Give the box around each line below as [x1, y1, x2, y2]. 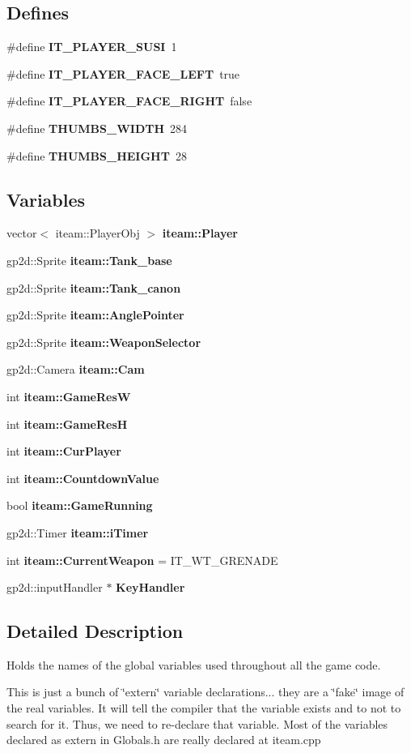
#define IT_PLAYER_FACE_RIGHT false [6, 92, 252, 109]
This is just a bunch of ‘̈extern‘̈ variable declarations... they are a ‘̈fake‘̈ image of [6, 683, 405, 700]
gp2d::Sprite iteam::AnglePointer [6, 306, 184, 323]
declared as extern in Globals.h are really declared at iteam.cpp [6, 731, 321, 748]
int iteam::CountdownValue [6, 469, 159, 486]
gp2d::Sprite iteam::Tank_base [6, 251, 172, 268]
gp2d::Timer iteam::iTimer [6, 524, 149, 541]
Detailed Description [6, 618, 184, 644]
